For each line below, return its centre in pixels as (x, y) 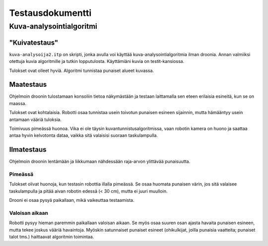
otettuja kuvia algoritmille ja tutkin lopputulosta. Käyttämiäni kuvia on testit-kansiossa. (97, 61)
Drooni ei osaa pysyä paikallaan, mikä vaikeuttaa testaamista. (72, 200)
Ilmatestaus (28, 150)
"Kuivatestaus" (34, 42)
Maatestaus (28, 85)
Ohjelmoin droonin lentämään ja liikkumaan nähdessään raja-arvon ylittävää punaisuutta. (100, 162)
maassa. (18, 103)
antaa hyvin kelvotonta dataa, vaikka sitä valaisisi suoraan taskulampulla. (84, 135)
